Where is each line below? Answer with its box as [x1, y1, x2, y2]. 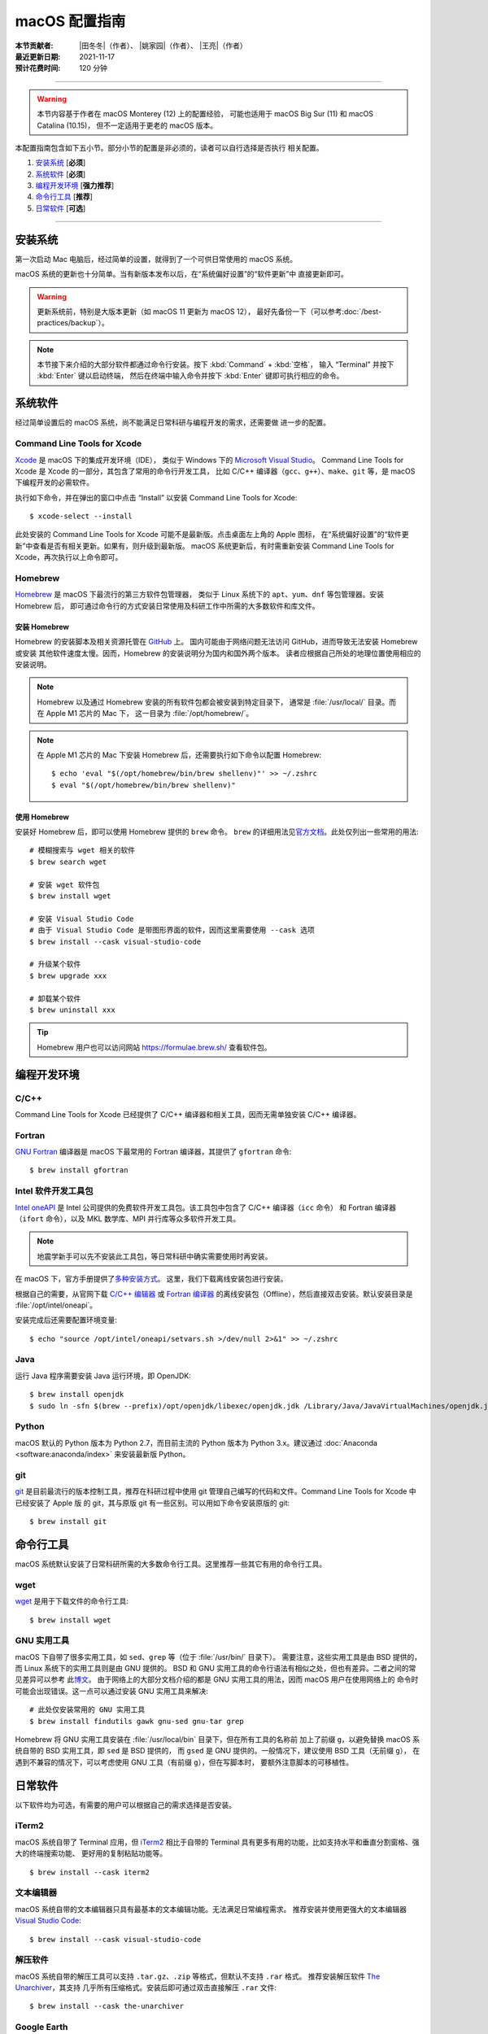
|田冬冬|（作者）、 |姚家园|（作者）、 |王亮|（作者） [79, 41, 247, 50]
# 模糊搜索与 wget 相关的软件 [29, 846, 136, 855]
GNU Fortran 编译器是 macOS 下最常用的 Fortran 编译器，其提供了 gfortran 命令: [15, 1147, 292, 1157]
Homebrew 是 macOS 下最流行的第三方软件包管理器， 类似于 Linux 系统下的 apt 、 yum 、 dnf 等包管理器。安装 [15, 590, 384, 600]
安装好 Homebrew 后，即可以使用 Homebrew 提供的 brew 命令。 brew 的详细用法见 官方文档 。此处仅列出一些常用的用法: [15, 827, 419, 837]
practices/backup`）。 [37, 318, 109, 328]
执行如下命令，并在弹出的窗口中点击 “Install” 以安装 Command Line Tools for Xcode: [15, 492, 298, 502]
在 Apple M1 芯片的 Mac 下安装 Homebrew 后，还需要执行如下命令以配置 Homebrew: [37, 749, 322, 760]
